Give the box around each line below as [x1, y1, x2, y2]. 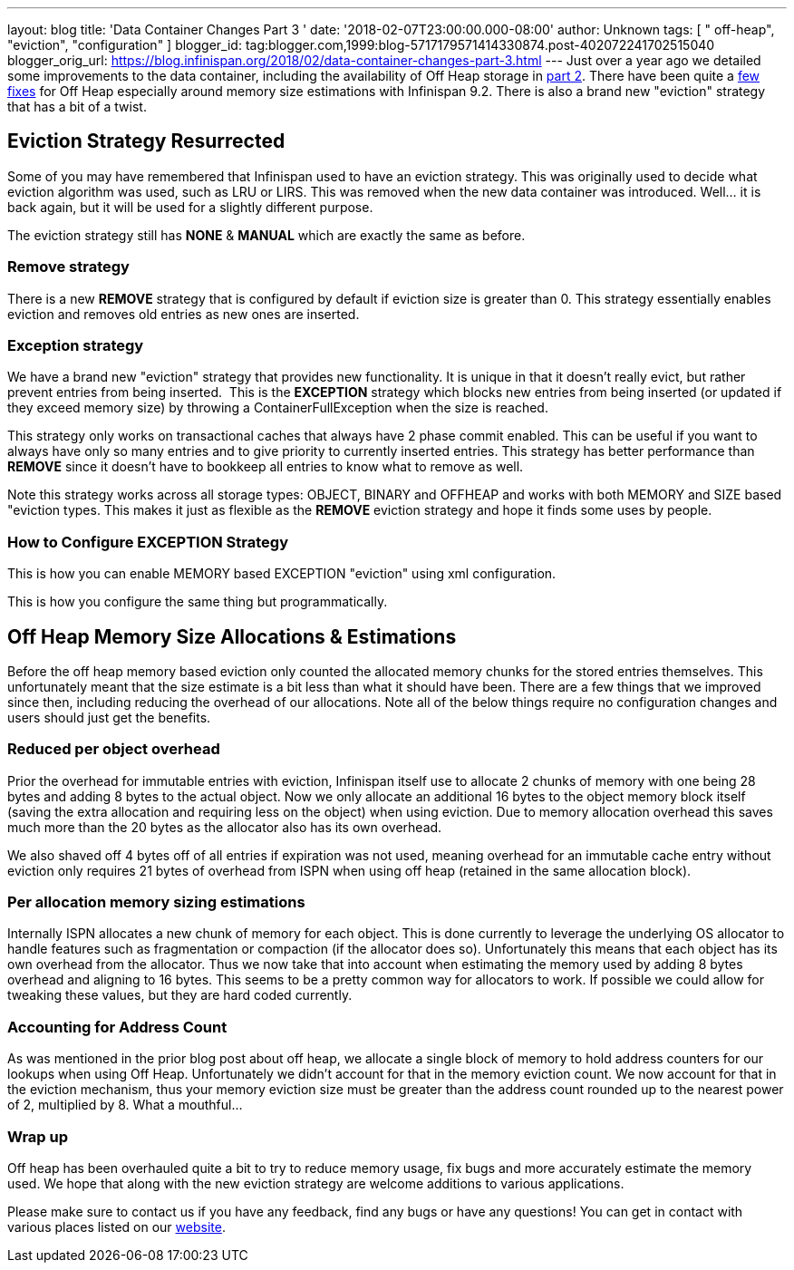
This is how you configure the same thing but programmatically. [7, 594, 388, 610]
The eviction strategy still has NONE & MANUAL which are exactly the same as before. [7, 227, 526, 243]
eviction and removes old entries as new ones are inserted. [7, 305, 360, 322]
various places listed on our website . [7, 1218, 226, 1235]
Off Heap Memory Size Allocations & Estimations [7, 625, 457, 648]
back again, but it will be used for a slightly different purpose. [7, 199, 373, 215]
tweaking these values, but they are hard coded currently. [7, 987, 353, 1003]
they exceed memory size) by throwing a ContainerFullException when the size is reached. [7, 400, 548, 416]
